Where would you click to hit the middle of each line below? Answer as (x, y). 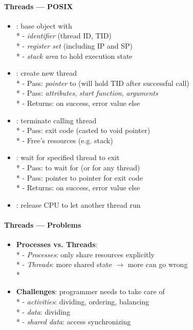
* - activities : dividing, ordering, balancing (83, 302)
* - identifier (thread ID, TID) (64, 36)
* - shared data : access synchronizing (73, 322)
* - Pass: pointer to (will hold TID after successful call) (103, 83)
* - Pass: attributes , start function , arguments (87, 93)
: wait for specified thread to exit (68, 157)
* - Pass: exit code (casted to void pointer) (83, 130)
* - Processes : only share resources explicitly (85, 254)
